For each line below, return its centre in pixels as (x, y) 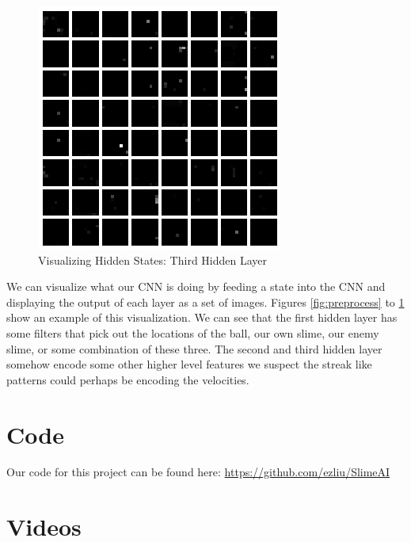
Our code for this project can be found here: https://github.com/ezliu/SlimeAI (198, 472)
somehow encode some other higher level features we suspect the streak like (189, 364)
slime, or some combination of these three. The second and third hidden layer (194, 348)
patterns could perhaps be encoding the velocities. (128, 379)
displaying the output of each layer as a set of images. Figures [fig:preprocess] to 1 (205, 302)
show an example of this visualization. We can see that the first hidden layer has (202, 317)
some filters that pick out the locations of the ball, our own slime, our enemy (193, 332)
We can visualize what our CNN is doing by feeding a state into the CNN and (196, 286)
